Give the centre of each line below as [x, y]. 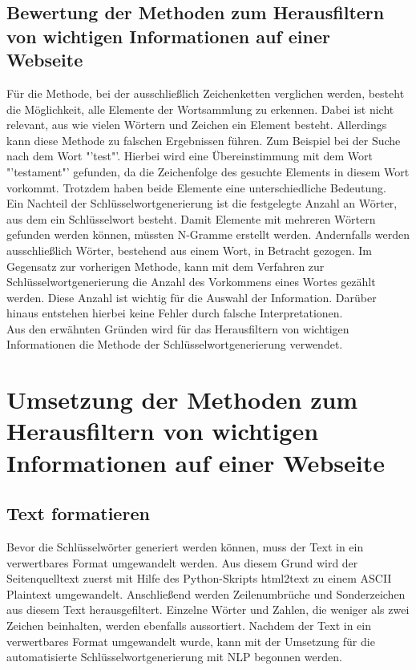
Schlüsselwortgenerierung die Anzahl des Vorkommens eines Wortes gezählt [191, 282]
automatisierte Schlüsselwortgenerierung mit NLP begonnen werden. [174, 657]
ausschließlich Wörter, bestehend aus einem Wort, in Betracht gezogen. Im [190, 250]
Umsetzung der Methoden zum [182, 400]
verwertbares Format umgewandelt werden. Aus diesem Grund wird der [182, 562]
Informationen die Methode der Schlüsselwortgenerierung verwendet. [175, 344]
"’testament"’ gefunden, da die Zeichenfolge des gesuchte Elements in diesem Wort [208, 171]
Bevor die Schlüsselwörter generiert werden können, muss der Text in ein [185, 547]
